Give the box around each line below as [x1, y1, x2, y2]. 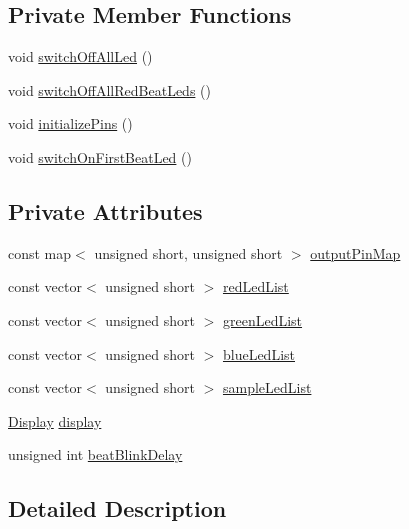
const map [8, 242, 72, 263]
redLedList [222, 276, 289, 297]
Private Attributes [8, 195, 203, 226]
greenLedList [222, 309, 303, 330]
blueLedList [222, 343, 295, 364]
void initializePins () [8, 113, 133, 134]
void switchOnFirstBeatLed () [8, 146, 192, 167]
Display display [8, 410, 102, 431]
